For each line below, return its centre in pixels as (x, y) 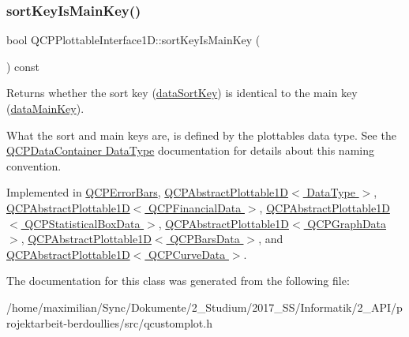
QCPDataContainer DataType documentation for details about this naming (190, 150)
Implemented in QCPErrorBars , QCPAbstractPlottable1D (148, 192)
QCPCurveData (187, 254)
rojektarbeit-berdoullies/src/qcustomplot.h (109, 322)
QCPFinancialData (195, 207)
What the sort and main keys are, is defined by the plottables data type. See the (201, 135)
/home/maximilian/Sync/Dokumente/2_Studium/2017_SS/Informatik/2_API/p (204, 307)
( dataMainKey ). (45, 108)
